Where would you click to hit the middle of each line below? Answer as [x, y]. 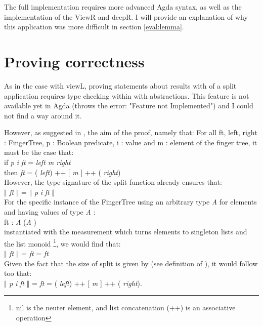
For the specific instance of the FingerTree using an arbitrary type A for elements [130, 202]
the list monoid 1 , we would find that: [62, 242]
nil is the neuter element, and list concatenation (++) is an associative [126, 308]
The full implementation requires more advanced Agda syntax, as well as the [123, 7]
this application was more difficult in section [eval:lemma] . [94, 27]
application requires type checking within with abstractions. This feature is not [127, 95]
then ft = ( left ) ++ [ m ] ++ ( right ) [62, 172]
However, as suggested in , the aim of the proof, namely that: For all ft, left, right [131, 132]
